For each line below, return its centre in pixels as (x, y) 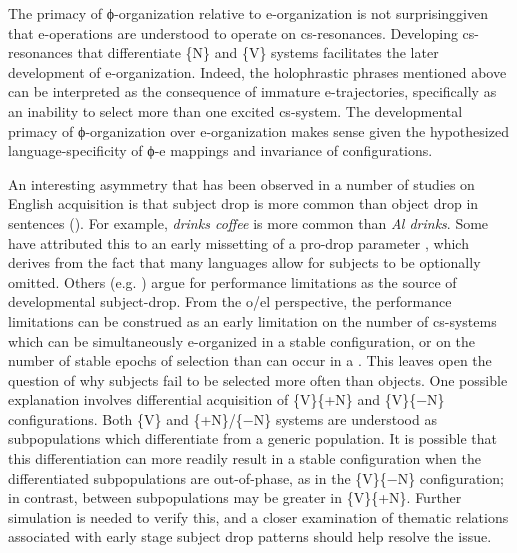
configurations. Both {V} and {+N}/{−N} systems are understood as (222, 418)
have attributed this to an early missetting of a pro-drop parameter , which (238, 242)
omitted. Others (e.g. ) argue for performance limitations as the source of (232, 281)
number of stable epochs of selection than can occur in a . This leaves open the (250, 360)
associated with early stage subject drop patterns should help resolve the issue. (250, 536)
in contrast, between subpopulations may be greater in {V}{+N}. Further (235, 497)
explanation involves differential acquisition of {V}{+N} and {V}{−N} (226, 399)
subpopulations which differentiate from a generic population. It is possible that (252, 438)
